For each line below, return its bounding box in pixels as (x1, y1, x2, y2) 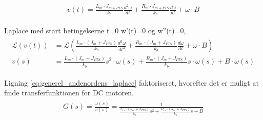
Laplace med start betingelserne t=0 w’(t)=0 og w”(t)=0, (4, 25, 186, 36)
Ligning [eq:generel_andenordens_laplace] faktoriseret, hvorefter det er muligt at (4, 77, 259, 88)
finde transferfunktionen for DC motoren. (4, 87, 134, 98)
